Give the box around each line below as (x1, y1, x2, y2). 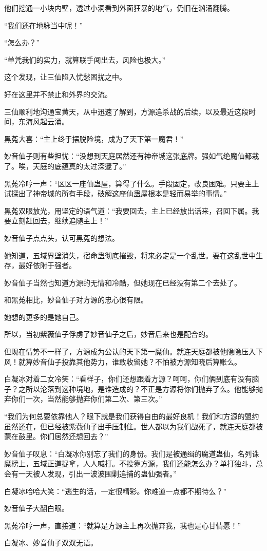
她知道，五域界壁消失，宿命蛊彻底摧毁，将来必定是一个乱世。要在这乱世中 (4, 250, 256, 260)
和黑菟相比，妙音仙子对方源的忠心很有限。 (4, 294, 148, 305)
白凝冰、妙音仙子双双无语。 (4, 537, 98, 548)
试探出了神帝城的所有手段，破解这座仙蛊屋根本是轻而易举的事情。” (4, 188, 227, 199)
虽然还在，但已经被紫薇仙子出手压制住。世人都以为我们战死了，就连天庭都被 (4, 421, 263, 431)
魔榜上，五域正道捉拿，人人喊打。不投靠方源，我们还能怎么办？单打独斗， (4, 458, 256, 469)
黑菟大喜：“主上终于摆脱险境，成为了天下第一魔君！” (4, 133, 184, 144)
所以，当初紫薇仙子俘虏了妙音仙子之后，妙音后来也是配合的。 (4, 329, 213, 339)
